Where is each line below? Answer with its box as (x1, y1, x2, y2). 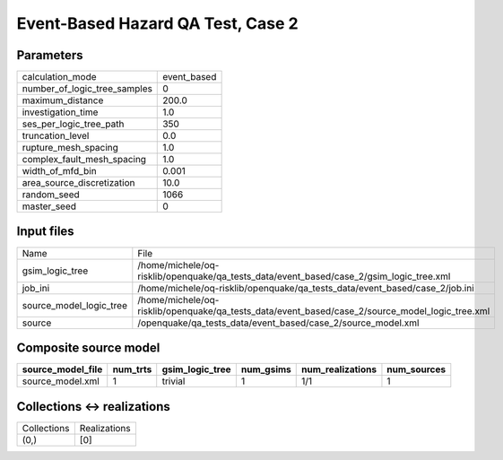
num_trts (112, 363, 152, 376)
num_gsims (240, 363, 291, 376)
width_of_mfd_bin (22, 165, 98, 178)
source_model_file (22, 363, 103, 376)
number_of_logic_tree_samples (22, 82, 152, 95)
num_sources (386, 363, 447, 376)
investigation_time (22, 106, 99, 118)
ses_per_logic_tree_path (22, 117, 125, 130)
